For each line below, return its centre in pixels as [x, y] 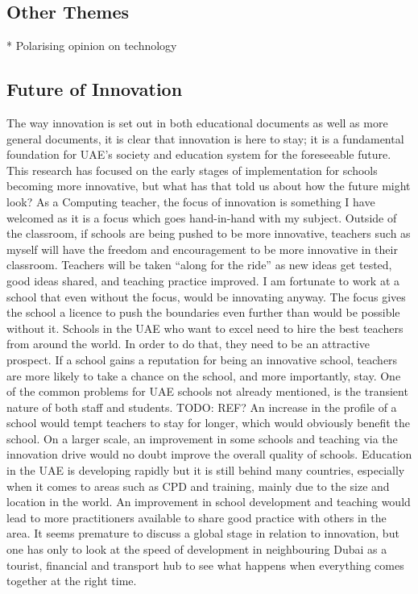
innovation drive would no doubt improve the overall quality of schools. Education [209, 454]
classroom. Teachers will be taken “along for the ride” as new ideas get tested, [199, 265]
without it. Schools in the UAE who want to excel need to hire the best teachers [205, 328]
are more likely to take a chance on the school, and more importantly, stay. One [204, 375]
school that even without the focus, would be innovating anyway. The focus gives [206, 296]
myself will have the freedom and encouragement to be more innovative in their [202, 249]
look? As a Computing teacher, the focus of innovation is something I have [191, 201]
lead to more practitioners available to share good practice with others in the [197, 517]
